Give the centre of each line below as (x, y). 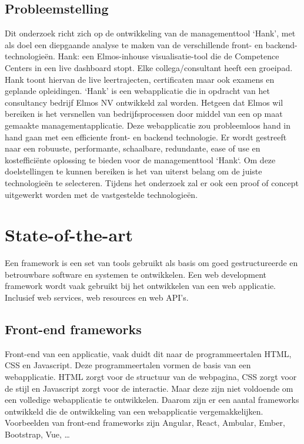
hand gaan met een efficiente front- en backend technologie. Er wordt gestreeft (146, 137)
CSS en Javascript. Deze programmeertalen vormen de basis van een (128, 365)
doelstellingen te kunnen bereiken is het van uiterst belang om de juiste (133, 171)
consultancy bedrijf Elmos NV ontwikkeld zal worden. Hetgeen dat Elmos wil (144, 102)
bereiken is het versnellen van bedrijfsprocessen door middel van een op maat (144, 114)
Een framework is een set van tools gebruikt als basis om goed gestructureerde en (151, 263)
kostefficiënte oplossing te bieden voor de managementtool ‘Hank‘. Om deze (140, 159)
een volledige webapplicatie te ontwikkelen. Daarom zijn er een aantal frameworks (152, 400)
